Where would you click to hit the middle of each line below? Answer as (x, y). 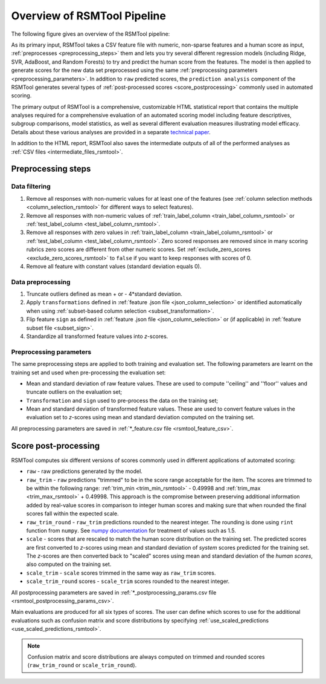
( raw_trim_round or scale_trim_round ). (82, 665)
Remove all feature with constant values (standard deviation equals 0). (114, 266)
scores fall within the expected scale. (72, 513)
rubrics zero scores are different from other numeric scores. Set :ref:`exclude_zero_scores (139, 249)
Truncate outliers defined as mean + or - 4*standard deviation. (104, 294)
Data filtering (31, 186)
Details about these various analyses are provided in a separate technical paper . (111, 132)
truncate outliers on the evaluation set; (74, 392)
